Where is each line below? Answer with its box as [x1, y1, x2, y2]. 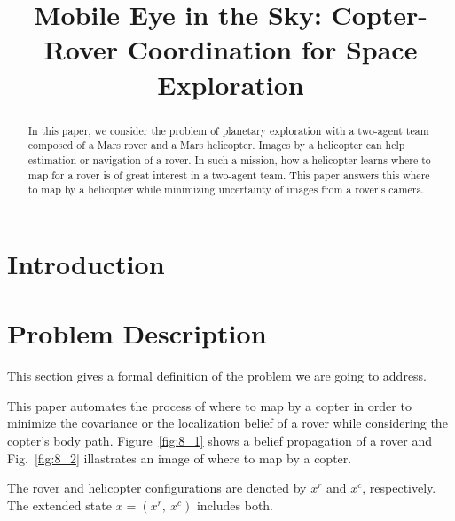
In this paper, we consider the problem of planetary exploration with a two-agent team [27, 122, 429, 138]
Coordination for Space [127, 31, 418, 67]
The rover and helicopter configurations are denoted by [7, 478, 307, 497]
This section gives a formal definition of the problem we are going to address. [7, 367, 428, 385]
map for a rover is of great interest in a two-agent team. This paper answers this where [27, 167, 430, 182]
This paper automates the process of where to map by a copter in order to [7, 396, 412, 414]
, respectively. [362, 478, 436, 497]
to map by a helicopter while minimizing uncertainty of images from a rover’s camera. [27, 182, 425, 197]
